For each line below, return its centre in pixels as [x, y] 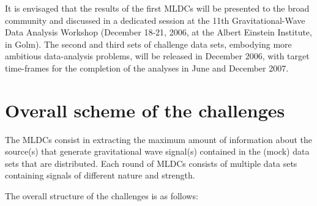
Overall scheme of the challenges [145, 110]
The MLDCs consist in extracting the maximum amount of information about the [158, 139]
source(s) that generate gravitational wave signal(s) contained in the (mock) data [157, 151]
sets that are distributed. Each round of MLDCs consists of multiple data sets [151, 163]
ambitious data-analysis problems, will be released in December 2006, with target [157, 56]
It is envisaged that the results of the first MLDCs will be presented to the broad [157, 8]
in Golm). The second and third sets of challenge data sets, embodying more [148, 44]
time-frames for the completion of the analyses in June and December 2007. [147, 68]
